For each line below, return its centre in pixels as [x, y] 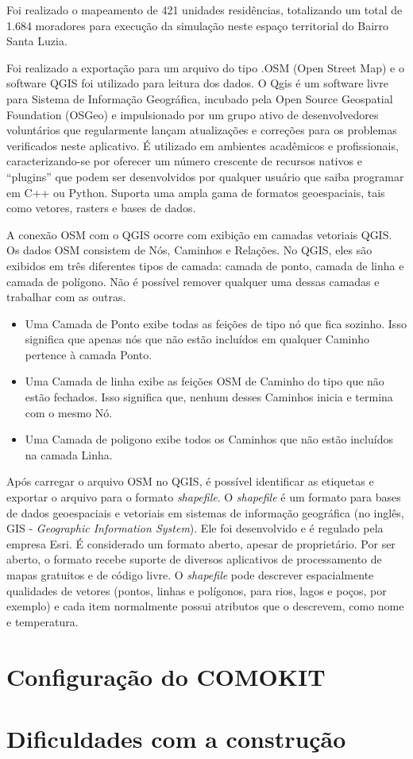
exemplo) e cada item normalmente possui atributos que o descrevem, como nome [205, 606]
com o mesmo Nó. [69, 412]
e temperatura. [42, 621]
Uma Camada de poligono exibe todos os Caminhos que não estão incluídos [209, 439]
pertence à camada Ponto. [89, 354]
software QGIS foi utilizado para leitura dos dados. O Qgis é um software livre [197, 83]
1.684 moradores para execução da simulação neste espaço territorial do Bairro [198, 25]
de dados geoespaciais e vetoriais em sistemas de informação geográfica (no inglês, [205, 512]
